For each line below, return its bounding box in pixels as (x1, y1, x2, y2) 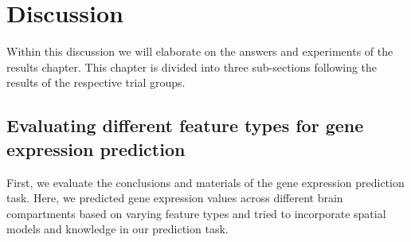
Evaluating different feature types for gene (6, 113, 364, 138)
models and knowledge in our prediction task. (6, 221, 229, 237)
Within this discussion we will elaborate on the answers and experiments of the (6, 43, 393, 60)
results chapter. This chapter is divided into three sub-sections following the (6, 58, 378, 75)
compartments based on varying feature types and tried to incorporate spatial (6, 205, 386, 221)
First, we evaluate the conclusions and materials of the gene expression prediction (6, 174, 405, 190)
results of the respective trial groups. (6, 74, 186, 91)
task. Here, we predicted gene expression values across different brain (6, 189, 343, 206)
